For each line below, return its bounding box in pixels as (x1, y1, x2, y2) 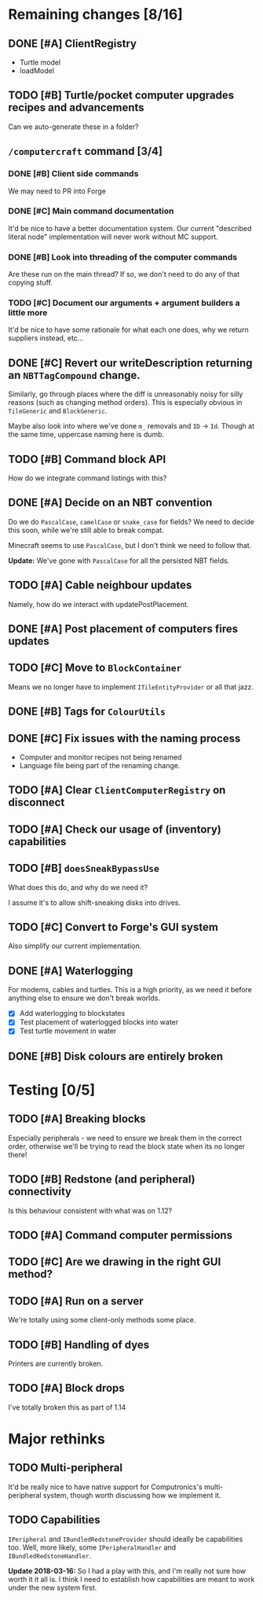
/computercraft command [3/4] (8, 145, 163, 158)
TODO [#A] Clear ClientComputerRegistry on (8, 784, 226, 797)
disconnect (8, 796, 65, 809)
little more (8, 307, 48, 318)
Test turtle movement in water (19, 1026, 117, 1035)
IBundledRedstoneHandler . (8, 1550, 92, 1560)
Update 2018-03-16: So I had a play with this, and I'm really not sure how (8, 1566, 247, 1576)
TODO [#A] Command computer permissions (8, 1229, 233, 1242)
